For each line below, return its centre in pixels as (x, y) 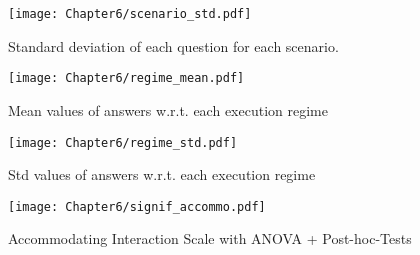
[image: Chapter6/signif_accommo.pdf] (137, 206)
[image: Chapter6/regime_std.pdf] (123, 142)
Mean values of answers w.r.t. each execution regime (168, 109)
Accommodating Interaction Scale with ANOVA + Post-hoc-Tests (210, 238)
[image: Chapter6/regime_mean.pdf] (126, 78)
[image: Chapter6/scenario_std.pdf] (130, 14)
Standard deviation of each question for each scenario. (173, 45)
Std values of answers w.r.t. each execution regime (162, 174)
